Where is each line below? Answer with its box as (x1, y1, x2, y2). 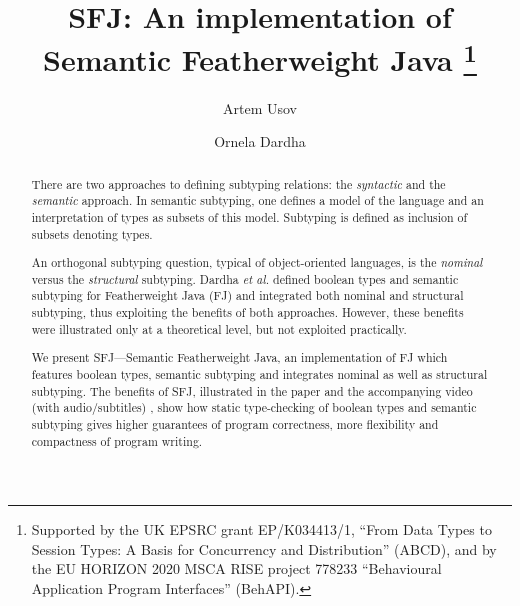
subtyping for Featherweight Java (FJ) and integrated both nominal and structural (31, 287, 464, 304)
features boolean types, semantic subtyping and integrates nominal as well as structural (31, 365, 488, 382)
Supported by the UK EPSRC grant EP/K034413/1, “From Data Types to (31, 519, 492, 540)
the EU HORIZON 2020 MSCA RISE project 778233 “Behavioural (31, 558, 442, 579)
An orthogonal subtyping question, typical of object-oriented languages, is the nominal (31, 254, 483, 271)
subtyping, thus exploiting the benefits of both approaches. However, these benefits (31, 304, 464, 321)
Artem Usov (223, 97, 297, 118)
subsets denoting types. (31, 225, 153, 242)
